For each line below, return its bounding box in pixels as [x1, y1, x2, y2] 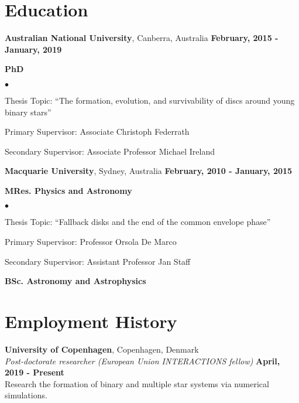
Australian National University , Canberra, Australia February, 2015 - [5, 32, 279, 44]
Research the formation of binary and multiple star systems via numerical [5, 377, 269, 390]
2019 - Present [5, 366, 64, 378]
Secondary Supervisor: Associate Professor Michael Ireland [5, 145, 215, 157]
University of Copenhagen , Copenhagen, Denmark [5, 343, 199, 355]
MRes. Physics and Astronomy [5, 184, 132, 196]
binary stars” [5, 105, 51, 118]
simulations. [5, 389, 47, 401]
